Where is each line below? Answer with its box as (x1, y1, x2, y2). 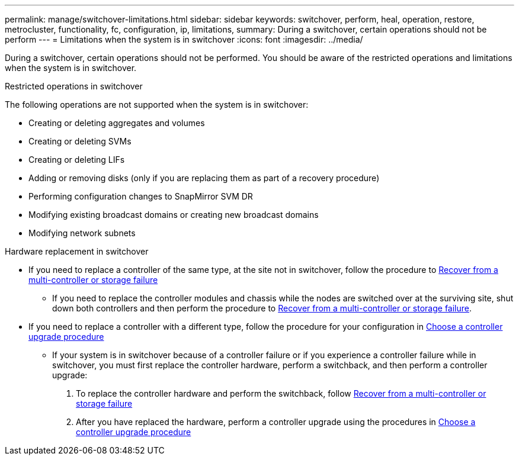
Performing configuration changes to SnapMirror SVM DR (28, 191, 253, 201)
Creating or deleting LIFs (28, 155, 125, 165)
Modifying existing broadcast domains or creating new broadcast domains (28, 210, 319, 220)
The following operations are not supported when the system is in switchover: (5, 99, 309, 110)
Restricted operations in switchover (5, 81, 143, 91)
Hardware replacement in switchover (5, 246, 149, 256)
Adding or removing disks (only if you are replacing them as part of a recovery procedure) (28, 173, 380, 183)
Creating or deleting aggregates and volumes (28, 118, 205, 128)
